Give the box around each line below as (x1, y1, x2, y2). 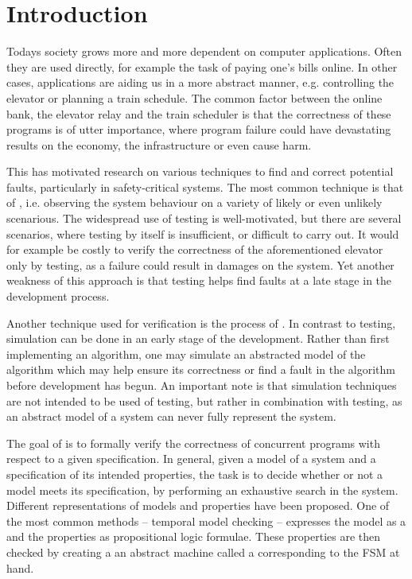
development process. (6, 288, 110, 305)
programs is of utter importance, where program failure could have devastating (6, 121, 391, 138)
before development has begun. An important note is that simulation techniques (6, 377, 397, 393)
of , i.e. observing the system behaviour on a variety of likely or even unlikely (6, 194, 383, 211)
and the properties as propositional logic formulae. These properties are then (6, 528, 381, 545)
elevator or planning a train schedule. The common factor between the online (6, 89, 383, 106)
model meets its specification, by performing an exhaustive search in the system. (6, 481, 398, 498)
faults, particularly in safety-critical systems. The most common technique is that (6, 178, 404, 195)
